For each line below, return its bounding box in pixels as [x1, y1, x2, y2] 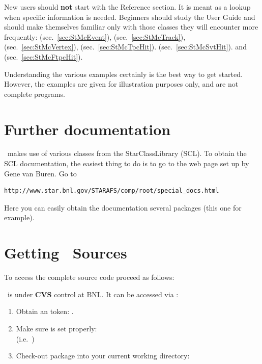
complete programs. [4, 88, 65, 99]
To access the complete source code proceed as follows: [4, 272, 174, 282]
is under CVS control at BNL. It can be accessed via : [7, 289, 179, 299]
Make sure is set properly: [16, 323, 97, 333]
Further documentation [4, 118, 171, 139]
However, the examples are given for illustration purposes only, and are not [4, 79, 239, 89]
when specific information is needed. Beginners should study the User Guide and [4, 11, 255, 22]
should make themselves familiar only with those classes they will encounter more [4, 21, 258, 32]
